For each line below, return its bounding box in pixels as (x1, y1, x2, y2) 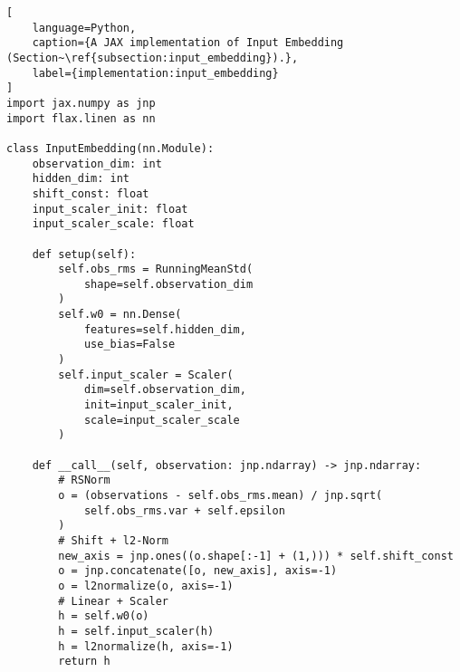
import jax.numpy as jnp (6, 96, 156, 110)
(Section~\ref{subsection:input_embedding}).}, (6, 51, 299, 64)
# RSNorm (58, 474, 110, 487)
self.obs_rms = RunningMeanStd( (58, 263, 254, 276)
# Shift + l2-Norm (58, 533, 168, 547)
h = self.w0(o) (58, 610, 149, 623)
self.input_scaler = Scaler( (58, 368, 234, 381)
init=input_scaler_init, (83, 398, 234, 412)
